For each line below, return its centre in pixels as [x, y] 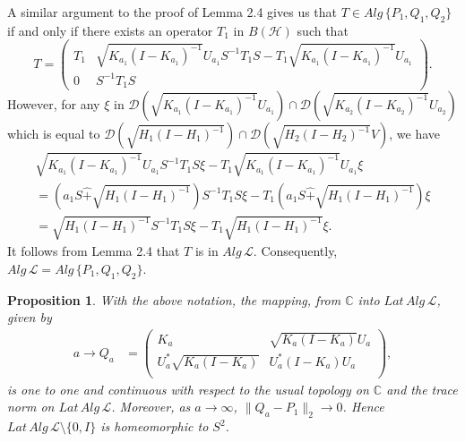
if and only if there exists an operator [110, 30]
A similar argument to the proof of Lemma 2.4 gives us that [172, 12]
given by [30, 317]
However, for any [54, 104]
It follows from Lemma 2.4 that [94, 251]
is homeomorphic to [155, 426]
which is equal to [54, 134]
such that [323, 30]
